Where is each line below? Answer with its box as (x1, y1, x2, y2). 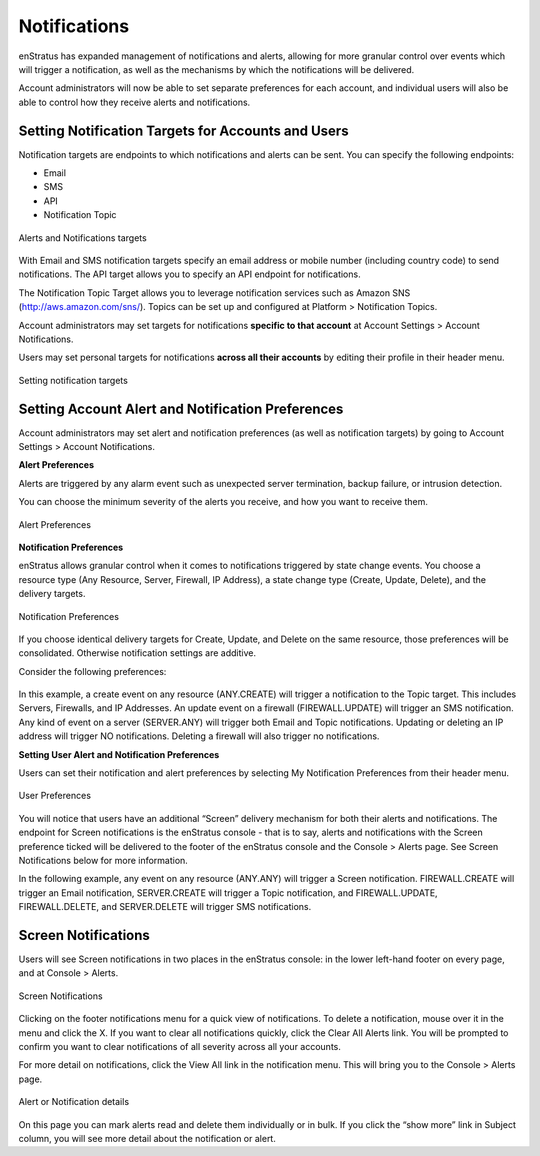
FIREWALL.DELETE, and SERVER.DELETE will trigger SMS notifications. (18, 901, 312, 913)
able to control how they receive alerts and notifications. (18, 96, 251, 108)
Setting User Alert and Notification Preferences (18, 748, 220, 760)
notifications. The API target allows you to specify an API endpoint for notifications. (18, 268, 361, 280)
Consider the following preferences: (18, 665, 167, 677)
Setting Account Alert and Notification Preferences (18, 400, 344, 417)
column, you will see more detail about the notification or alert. (18, 1132, 277, 1144)
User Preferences (18, 790, 92, 802)
